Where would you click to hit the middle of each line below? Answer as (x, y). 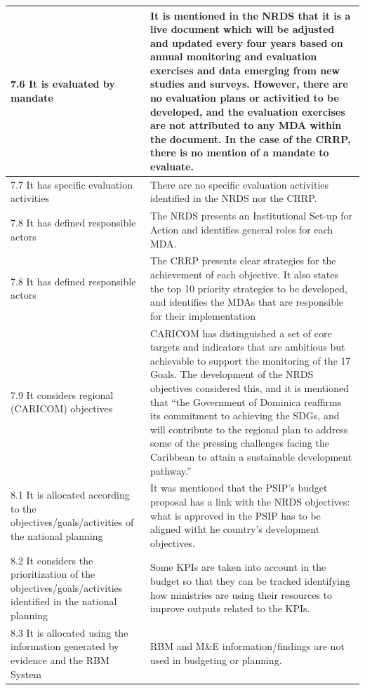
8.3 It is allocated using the (69, 632)
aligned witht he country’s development (235, 529)
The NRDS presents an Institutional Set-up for (251, 216)
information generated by (65, 646)
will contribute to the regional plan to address (249, 429)
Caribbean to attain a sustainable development (251, 456)
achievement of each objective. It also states (244, 274)
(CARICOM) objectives (62, 408)
